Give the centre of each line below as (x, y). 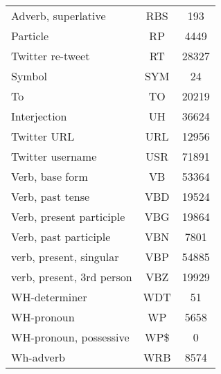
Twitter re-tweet (51, 56)
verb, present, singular (65, 257)
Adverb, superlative (59, 16)
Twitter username (54, 156)
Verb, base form (50, 176)
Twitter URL (43, 136)
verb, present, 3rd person (72, 277)
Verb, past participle (61, 237)
